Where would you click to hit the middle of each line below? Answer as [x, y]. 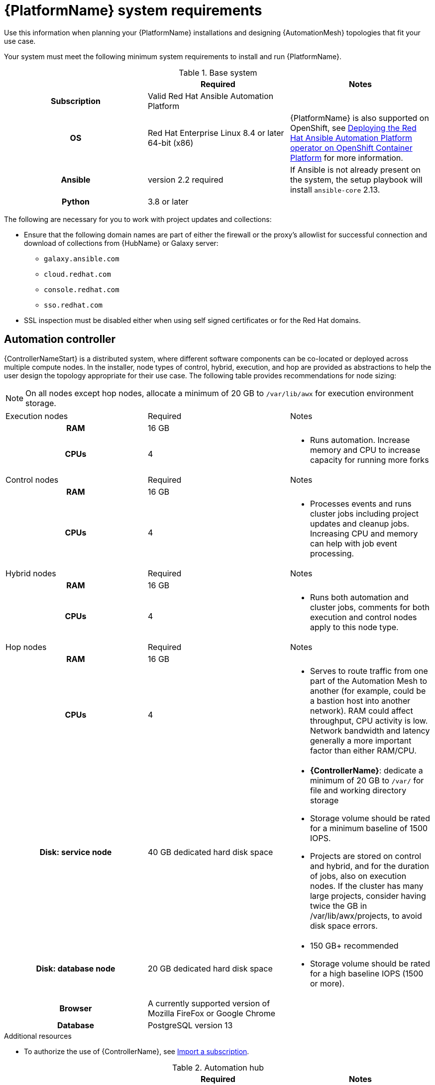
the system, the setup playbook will [356, 179]
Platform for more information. [346, 158]
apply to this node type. [354, 627]
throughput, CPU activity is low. [369, 720]
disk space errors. [344, 925]
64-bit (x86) [170, 143]
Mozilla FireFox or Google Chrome [212, 1013]
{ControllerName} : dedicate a [366, 770]
